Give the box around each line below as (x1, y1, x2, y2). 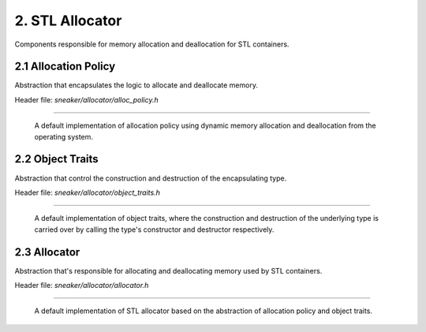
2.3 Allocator (14, 245, 80, 259)
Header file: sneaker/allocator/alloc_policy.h (14, 95, 159, 104)
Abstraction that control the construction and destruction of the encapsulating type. (14, 173, 287, 183)
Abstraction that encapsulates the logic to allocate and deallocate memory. (14, 80, 258, 90)
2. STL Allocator (14, 12, 122, 29)
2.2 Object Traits (14, 152, 99, 166)
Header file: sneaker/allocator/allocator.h (14, 281, 149, 289)
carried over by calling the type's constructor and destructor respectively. (34, 225, 275, 234)
